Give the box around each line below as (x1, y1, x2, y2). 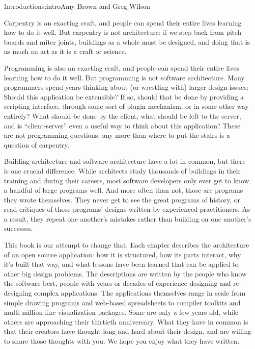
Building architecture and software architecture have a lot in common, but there (4, 156, 246, 166)
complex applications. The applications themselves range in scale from (34, 288, 246, 298)
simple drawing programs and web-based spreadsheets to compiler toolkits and (4, 297, 241, 307)
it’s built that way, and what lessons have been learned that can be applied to (4, 259, 239, 269)
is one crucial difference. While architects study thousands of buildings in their (4, 165, 241, 175)
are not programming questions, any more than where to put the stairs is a (4, 130, 230, 140)
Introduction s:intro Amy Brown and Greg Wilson (4, 1, 150, 11)
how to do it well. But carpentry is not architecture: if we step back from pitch (4, 27, 242, 37)
